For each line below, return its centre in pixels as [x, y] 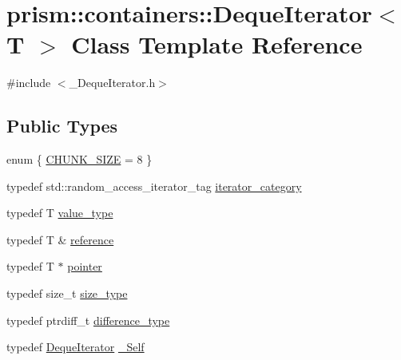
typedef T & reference [60, 239]
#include [29, 83]
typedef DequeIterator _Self [75, 347]
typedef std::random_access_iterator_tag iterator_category [154, 186]
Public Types [62, 126]
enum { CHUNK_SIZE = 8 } [79, 159]
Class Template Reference [217, 44]
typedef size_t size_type [67, 293]
